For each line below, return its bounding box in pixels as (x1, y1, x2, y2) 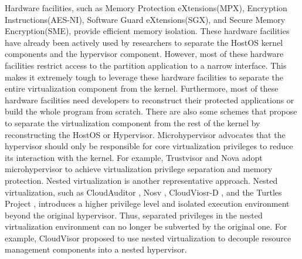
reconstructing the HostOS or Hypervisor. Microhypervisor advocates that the (5, 128, 286, 140)
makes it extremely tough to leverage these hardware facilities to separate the (5, 70, 283, 83)
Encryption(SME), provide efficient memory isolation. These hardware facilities (5, 25, 290, 37)
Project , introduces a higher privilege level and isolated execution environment (5, 197, 290, 210)
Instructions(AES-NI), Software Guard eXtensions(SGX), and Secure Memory (5, 13, 286, 25)
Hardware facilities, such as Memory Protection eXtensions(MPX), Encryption (5, 2, 287, 14)
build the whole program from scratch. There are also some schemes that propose (5, 105, 297, 117)
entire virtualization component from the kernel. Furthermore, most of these (5, 82, 279, 95)
